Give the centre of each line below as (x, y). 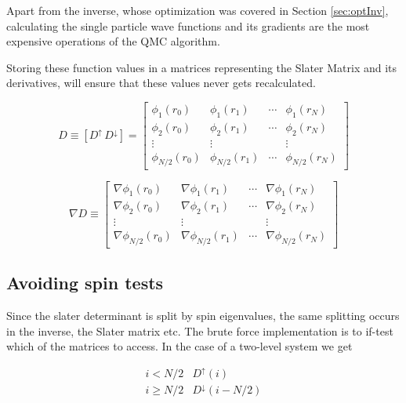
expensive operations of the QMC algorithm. (113, 41)
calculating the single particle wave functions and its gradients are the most (188, 25)
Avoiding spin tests (85, 283)
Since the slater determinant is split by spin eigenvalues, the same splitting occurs (203, 316)
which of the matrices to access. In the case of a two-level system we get (179, 346)
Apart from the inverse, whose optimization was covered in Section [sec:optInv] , (198, 10)
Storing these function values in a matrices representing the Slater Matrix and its (202, 67)
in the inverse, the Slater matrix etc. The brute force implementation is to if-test (200, 330)
